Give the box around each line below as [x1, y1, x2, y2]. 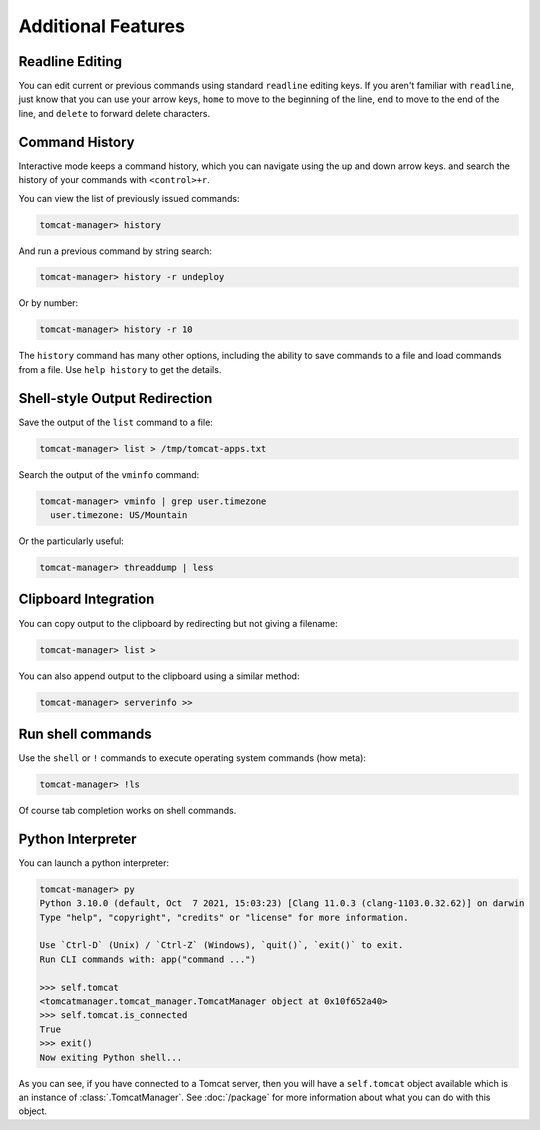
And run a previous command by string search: [18, 245, 212, 257]
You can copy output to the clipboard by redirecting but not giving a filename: [18, 617, 339, 629]
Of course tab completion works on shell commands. [18, 804, 237, 816]
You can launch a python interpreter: [18, 856, 170, 869]
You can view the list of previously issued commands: [18, 192, 240, 204]
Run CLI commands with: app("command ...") [39, 953, 257, 965]
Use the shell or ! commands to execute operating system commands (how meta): [18, 752, 367, 764]
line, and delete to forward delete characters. [18, 107, 210, 119]
